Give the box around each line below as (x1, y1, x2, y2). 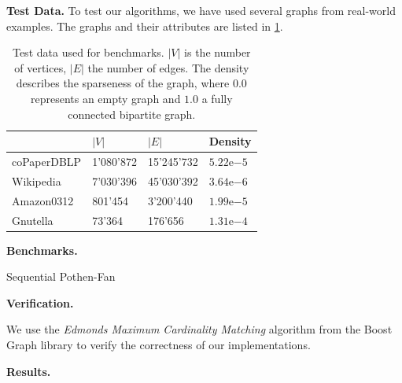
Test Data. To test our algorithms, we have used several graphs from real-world (6, 2, 396, 18)
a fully (201, 90, 233, 106)
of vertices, (14, 59, 67, 75)
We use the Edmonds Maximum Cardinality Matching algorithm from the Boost (6, 321, 393, 337)
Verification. (6, 294, 74, 311)
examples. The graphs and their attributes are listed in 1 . (6, 17, 283, 34)
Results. (6, 363, 51, 379)
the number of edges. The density (87, 59, 249, 75)
